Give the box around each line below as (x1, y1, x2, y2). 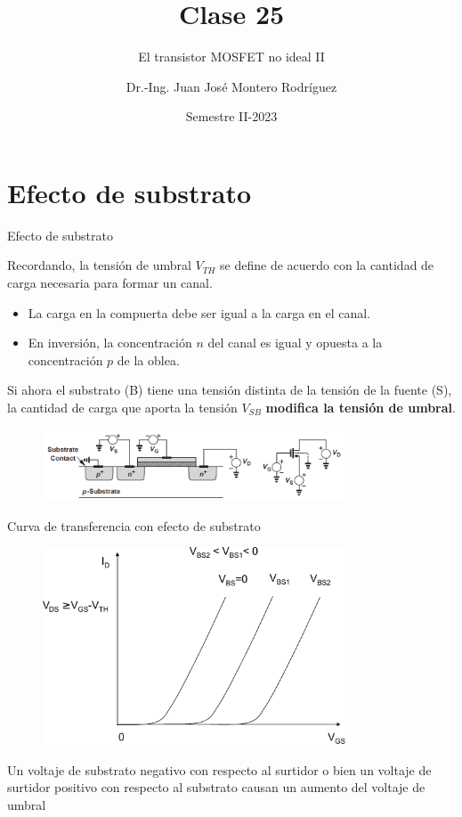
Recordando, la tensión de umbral (7, 256, 191, 274)
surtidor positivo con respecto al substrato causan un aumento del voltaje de (7, 778, 426, 797)
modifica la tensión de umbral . (265, 398, 456, 416)
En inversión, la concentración (28, 333, 192, 352)
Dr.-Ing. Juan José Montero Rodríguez (126, 77, 337, 95)
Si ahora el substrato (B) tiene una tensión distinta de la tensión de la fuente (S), (7, 380, 452, 399)
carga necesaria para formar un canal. (7, 274, 213, 292)
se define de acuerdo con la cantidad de (220, 256, 434, 274)
